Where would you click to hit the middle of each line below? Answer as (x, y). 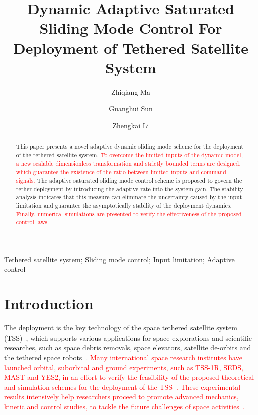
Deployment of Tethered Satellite (131, 48)
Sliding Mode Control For (131, 28)
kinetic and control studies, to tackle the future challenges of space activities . (124, 406)
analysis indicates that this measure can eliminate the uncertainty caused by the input (129, 197)
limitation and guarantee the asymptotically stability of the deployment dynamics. (124, 205)
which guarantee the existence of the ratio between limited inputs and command (121, 172)
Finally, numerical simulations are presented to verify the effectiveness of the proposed (129, 214)
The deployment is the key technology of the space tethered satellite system (121, 328)
